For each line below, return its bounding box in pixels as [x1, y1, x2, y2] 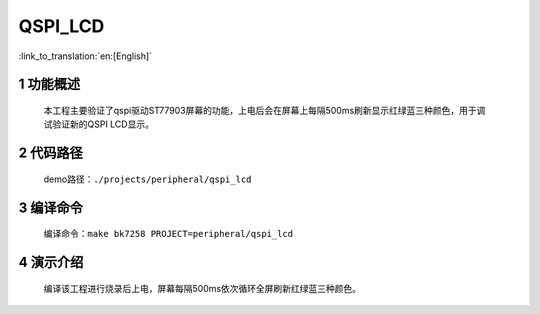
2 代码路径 [18, 145, 84, 162]
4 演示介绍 [18, 253, 84, 270]
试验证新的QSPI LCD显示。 [43, 118, 155, 130]
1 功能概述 [18, 76, 81, 93]
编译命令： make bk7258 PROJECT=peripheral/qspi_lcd [43, 228, 294, 240]
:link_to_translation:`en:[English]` [18, 50, 153, 62]
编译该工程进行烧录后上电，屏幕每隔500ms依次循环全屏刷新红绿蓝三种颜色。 [43, 282, 362, 294]
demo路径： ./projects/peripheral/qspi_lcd [43, 173, 252, 185]
